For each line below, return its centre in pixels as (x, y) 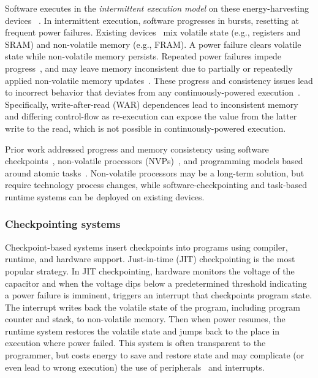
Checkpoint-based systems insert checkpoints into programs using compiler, (146, 247)
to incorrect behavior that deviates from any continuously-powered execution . (153, 92)
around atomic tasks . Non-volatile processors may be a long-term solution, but (155, 172)
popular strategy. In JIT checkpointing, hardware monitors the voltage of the (150, 270)
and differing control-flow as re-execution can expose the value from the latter (151, 116)
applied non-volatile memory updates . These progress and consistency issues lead (159, 80)
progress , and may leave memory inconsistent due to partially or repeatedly (149, 68)
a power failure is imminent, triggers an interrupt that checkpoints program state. (159, 295)
